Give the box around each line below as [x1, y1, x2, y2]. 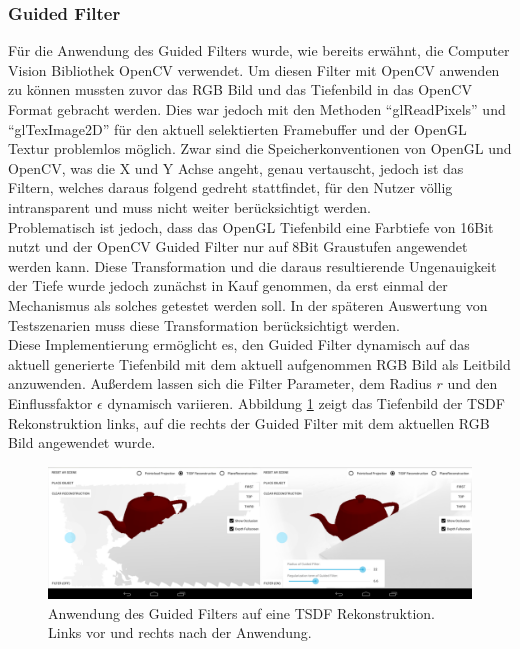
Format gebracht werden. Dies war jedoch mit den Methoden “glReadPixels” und [8, 99, 506, 119]
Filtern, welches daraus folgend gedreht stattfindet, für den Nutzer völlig [8, 177, 453, 198]
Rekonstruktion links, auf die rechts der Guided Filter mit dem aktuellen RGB [8, 412, 490, 433]
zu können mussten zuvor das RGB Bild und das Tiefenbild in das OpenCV [8, 79, 472, 100]
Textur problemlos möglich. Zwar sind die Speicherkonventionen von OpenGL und [8, 138, 512, 159]
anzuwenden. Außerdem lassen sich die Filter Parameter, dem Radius [8, 373, 432, 394]
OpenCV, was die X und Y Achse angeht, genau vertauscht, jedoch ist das [8, 157, 464, 178]
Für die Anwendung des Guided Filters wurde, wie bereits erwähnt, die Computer [8, 40, 510, 61]
